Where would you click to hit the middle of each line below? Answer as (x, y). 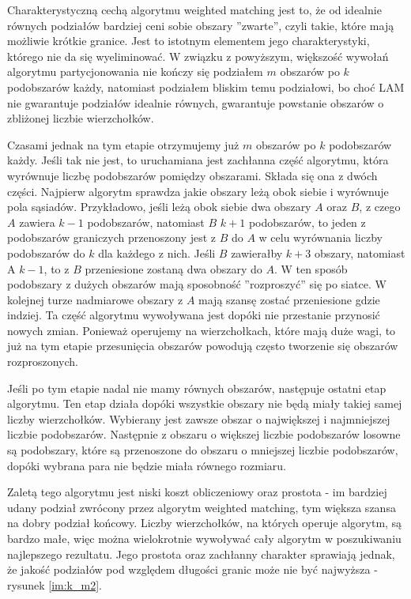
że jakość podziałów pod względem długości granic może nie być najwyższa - (192, 569)
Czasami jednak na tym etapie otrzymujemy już (123, 144)
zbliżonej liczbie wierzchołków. (81, 118)
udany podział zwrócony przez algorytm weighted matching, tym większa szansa (202, 507)
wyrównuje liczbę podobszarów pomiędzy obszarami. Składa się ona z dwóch (192, 175)
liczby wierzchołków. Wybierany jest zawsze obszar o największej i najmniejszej (199, 418)
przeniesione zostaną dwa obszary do (173, 268)
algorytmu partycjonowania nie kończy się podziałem (135, 72)
